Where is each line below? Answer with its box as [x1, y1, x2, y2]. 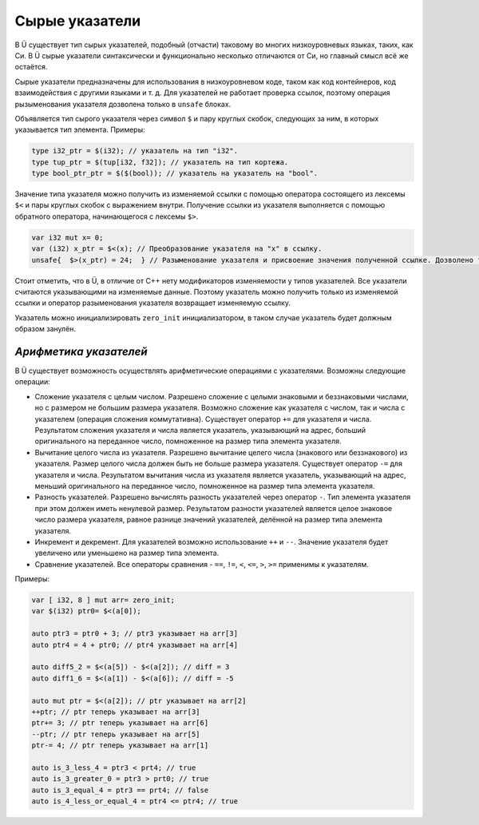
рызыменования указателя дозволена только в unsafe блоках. [14, 99, 232, 109]
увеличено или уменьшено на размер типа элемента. [34, 548, 220, 558]
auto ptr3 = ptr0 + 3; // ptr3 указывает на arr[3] [31, 629, 239, 638]
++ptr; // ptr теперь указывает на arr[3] [31, 707, 200, 716]
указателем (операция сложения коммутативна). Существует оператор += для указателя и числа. [34, 414, 372, 423]
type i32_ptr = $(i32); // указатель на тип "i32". [31, 146, 239, 156]
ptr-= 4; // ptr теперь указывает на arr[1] [31, 741, 209, 750]
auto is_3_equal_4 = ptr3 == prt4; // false [31, 785, 209, 795]
